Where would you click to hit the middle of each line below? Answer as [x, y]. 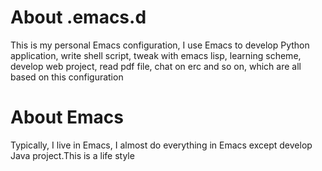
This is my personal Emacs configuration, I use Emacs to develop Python [160, 45]
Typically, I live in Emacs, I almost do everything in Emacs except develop [161, 145]
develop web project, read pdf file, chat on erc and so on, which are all [156, 66]
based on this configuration [67, 77]
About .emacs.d [78, 17]
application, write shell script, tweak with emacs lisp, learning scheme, [156, 55]
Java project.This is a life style [72, 155]
